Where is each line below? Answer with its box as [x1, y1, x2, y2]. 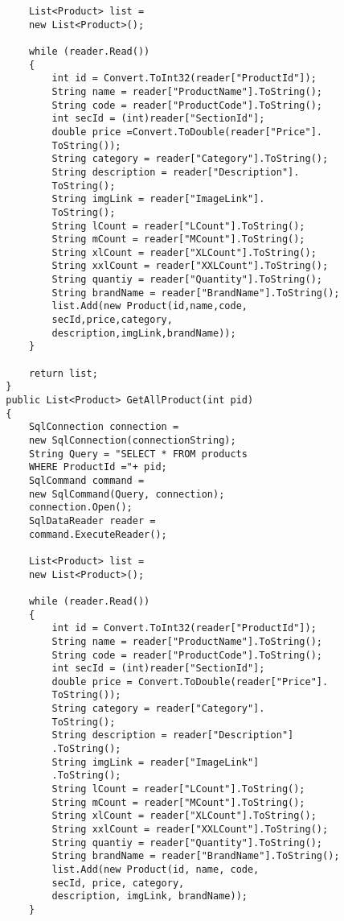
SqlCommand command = [28, 474, 145, 486]
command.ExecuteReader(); [28, 528, 167, 540]
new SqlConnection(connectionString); [28, 435, 236, 446]
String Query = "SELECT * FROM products [28, 448, 248, 460]
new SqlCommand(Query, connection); [28, 488, 225, 500]
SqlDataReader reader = [28, 514, 156, 527]
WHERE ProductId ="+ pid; [28, 461, 167, 473]
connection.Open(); [28, 502, 133, 514]
